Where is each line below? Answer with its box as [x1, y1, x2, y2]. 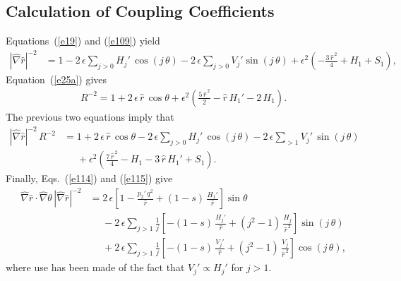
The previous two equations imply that [6, 109, 174, 124]
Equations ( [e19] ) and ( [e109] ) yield [6, 33, 160, 48]
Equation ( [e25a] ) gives [6, 72, 107, 87]
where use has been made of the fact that [6, 260, 185, 275]
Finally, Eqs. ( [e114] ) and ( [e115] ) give [6, 171, 173, 186]
